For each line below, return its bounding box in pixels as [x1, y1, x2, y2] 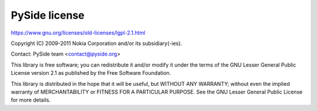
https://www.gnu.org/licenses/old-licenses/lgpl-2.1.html [11, 29, 146, 36]
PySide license [11, 9, 85, 22]
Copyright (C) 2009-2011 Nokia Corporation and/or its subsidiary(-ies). [11, 40, 182, 47]
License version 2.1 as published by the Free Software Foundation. [11, 70, 171, 77]
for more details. [11, 96, 51, 103]
